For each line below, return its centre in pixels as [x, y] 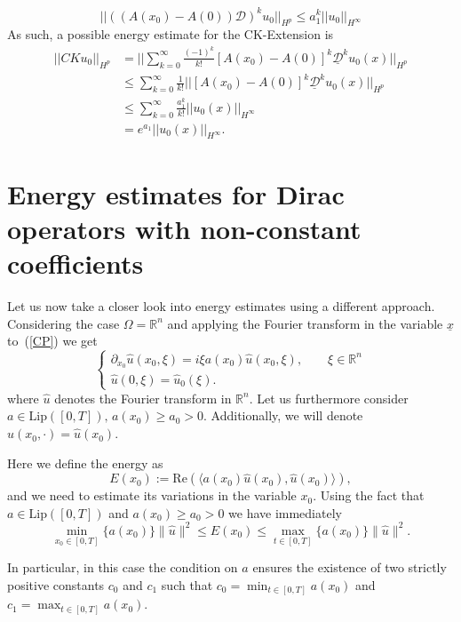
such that [187, 584]
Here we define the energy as [85, 463]
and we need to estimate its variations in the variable [152, 495]
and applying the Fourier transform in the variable [305, 323]
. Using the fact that [369, 495]
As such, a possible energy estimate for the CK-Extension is [171, 34]
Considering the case [64, 323]
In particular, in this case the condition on [123, 567]
